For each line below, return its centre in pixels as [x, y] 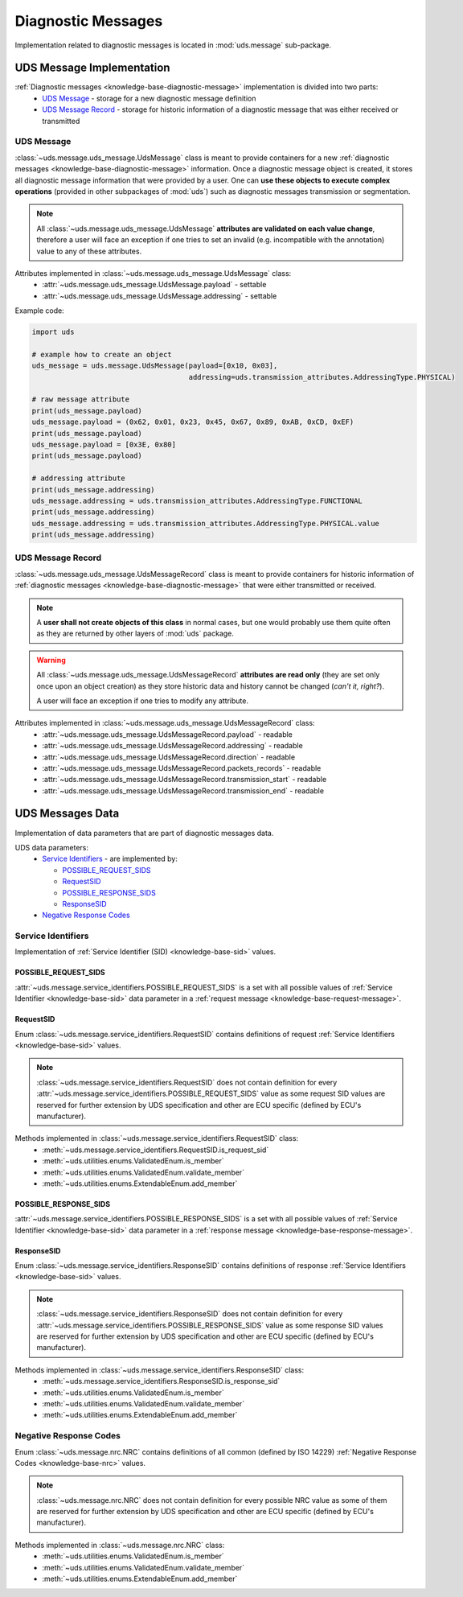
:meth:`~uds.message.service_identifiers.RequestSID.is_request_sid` [156, 1150]
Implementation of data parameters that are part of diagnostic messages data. [144, 833]
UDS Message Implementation [92, 68]
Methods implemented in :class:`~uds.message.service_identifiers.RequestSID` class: [157, 1138]
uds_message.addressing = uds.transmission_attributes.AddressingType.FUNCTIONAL [197, 500]
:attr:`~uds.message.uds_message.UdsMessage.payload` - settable [154, 285]
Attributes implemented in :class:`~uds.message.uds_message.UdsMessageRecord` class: [165, 723]
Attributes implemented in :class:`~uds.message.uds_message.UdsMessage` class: [153, 273]
